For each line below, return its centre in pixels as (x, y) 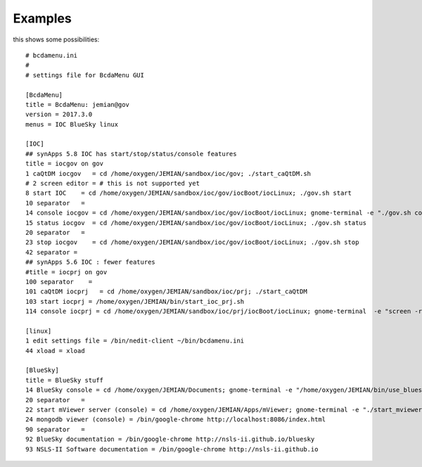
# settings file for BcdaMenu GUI (85, 75)
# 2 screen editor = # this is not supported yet (113, 184)
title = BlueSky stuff (65, 380)
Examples (42, 18)
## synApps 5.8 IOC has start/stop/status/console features (131, 154)
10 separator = (55, 203)
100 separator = (59, 282)
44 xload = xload (55, 351)
